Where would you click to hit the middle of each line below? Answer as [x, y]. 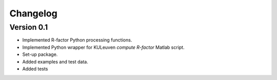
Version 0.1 [29, 27]
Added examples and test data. [55, 62]
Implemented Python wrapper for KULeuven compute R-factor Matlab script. [103, 47]
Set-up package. [40, 54]
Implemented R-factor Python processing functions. [77, 40]
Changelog [33, 13]
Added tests [35, 69]
